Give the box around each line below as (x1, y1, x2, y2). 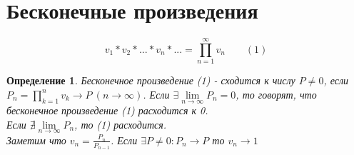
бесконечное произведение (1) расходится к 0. (6, 103, 208, 118)
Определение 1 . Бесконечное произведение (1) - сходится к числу (6, 73, 295, 88)
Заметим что (6, 132, 66, 147)
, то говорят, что (236, 86, 317, 101)
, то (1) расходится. (74, 116, 167, 131)
